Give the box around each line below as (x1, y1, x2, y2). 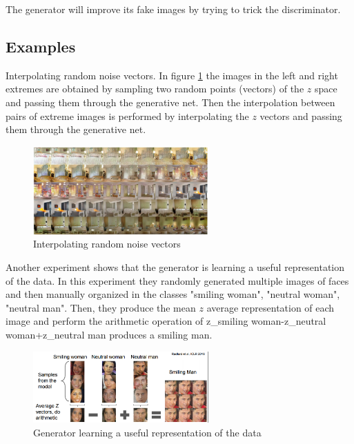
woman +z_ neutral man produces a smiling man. (6, 327, 213, 341)
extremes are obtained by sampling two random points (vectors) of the (6, 81, 304, 96)
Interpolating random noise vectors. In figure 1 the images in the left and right (6, 68, 338, 82)
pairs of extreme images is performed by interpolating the (6, 108, 249, 123)
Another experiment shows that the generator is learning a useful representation (6, 259, 345, 274)
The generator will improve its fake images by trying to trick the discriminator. (6, 2, 341, 16)
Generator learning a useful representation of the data (33, 425, 262, 439)
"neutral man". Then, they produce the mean (6, 300, 196, 314)
